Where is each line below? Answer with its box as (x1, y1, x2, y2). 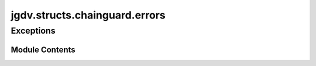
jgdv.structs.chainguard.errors (11, 9, 166, 21)
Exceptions (11, 25, 56, 36)
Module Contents (11, 45, 75, 54)
